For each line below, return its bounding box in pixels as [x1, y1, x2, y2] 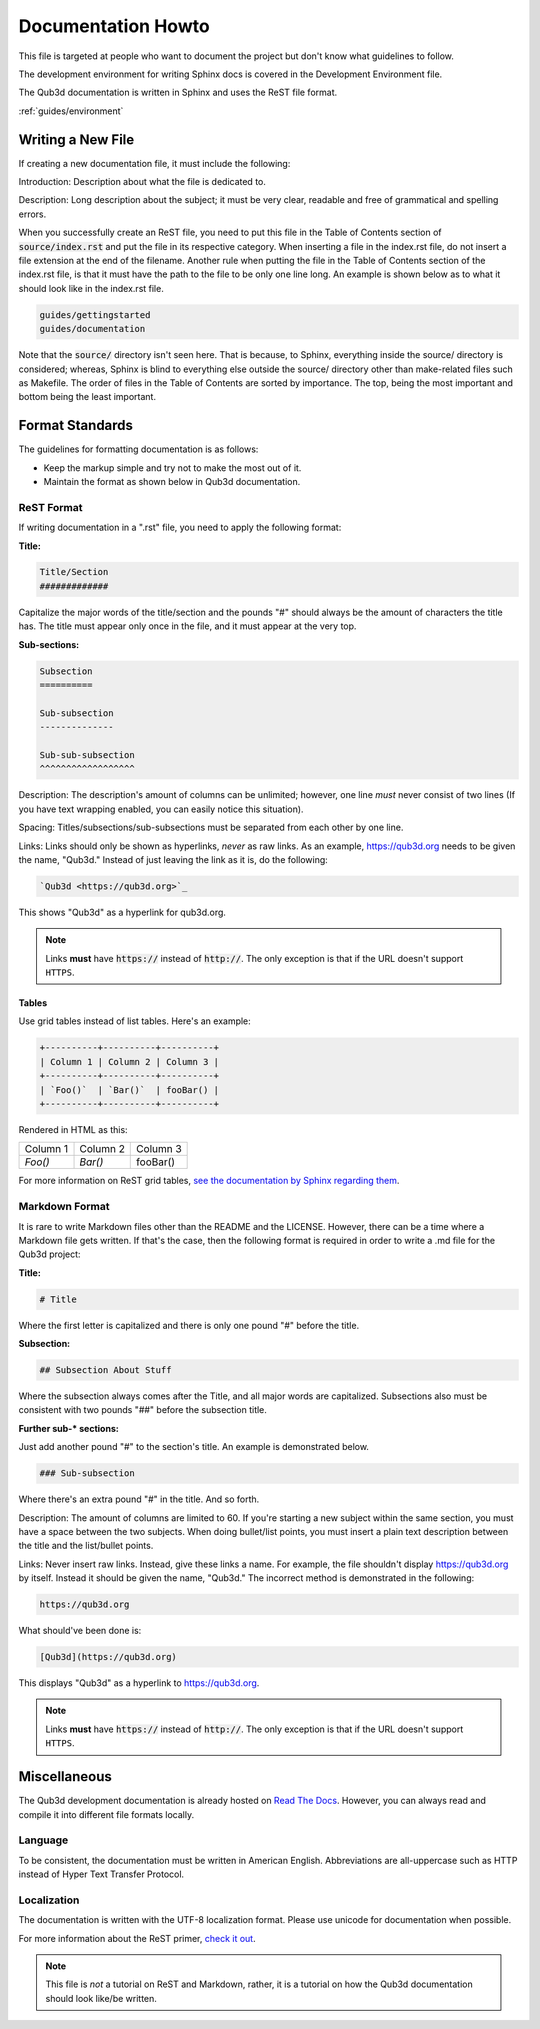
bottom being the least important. [18, 391, 157, 403]
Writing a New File [18, 131, 135, 148]
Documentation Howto [18, 15, 210, 37]
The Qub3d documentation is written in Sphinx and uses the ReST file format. [18, 86, 338, 99]
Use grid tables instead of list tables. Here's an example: [18, 1015, 252, 1027]
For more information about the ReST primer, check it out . [18, 1932, 256, 1944]
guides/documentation [39, 323, 146, 335]
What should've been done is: [18, 1625, 142, 1637]
